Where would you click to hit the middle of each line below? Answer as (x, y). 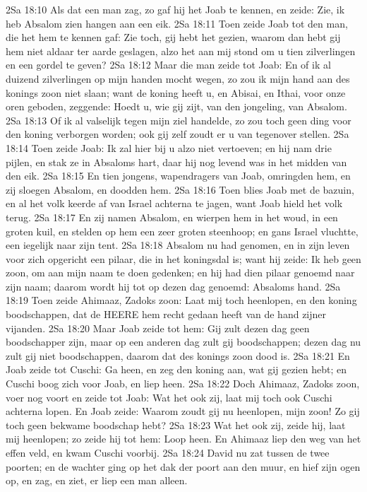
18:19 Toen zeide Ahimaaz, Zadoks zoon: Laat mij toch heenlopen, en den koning (181, 300)
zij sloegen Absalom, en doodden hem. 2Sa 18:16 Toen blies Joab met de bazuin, (180, 189)
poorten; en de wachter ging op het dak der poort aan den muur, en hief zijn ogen (183, 466)
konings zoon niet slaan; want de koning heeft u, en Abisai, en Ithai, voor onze (176, 92)
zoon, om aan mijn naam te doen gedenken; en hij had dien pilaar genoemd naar (180, 273)
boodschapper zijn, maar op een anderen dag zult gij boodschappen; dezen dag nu (183, 342)
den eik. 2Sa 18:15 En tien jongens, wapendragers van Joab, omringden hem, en (178, 176)
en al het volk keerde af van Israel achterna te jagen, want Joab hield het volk (174, 203)
